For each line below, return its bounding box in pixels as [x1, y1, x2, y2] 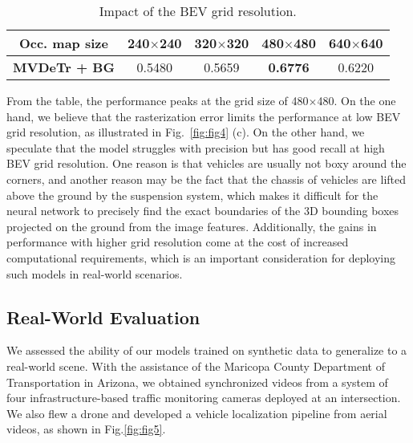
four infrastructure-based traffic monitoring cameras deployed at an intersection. [6, 389, 401, 406]
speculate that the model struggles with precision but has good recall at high [6, 139, 385, 156]
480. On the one [317, 92, 396, 108]
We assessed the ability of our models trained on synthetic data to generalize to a [6, 342, 407, 359]
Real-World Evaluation [6, 304, 200, 329]
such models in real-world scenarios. [6, 265, 183, 282]
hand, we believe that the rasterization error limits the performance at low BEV [6, 108, 401, 124]
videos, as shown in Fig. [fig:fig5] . [6, 421, 166, 437]
